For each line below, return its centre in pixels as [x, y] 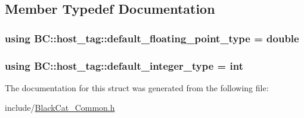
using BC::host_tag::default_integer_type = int [124, 65]
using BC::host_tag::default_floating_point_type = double [152, 38]
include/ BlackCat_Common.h [60, 108]
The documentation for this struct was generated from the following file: [137, 87]
